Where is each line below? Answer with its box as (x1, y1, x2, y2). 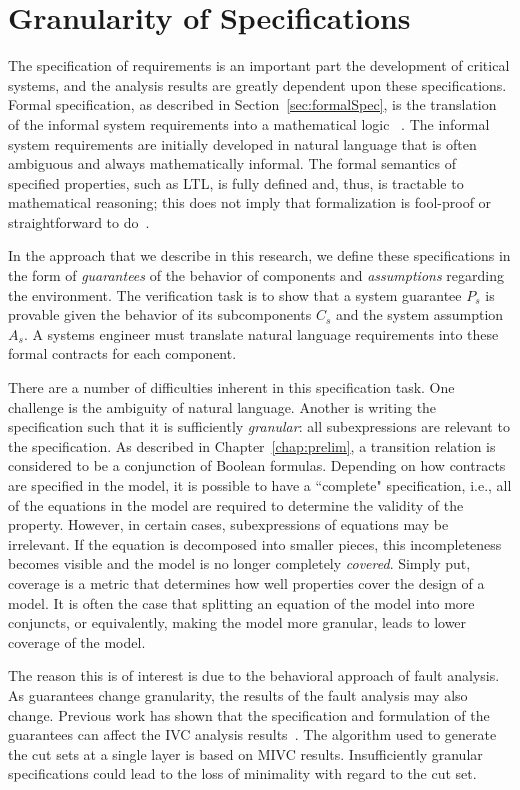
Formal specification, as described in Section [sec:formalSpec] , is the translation (8, 94, 497, 115)
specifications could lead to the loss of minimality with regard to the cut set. (8, 763, 477, 784)
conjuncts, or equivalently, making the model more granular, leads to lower (8, 612, 467, 633)
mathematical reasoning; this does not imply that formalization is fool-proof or (8, 192, 492, 213)
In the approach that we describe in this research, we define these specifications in (8, 245, 511, 266)
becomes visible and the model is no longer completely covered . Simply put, (8, 553, 471, 574)
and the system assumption (336, 304, 504, 325)
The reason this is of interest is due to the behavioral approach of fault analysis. (8, 665, 500, 686)
